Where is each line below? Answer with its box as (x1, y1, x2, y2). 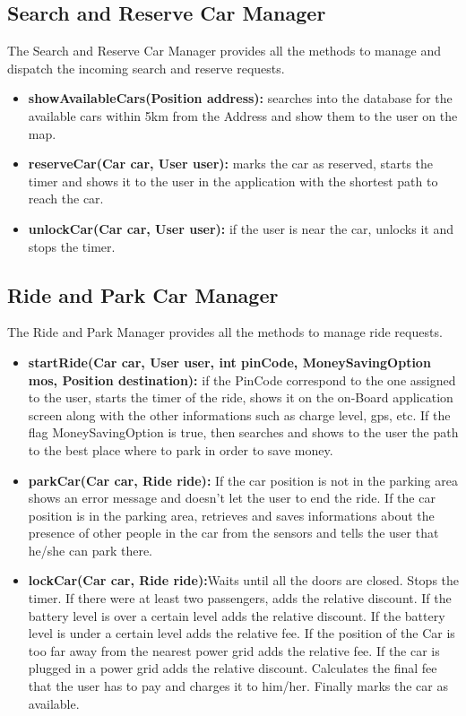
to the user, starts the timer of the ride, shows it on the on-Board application (28, 388, 453, 407)
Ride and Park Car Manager (7, 280, 279, 308)
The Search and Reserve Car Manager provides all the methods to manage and (7, 41, 441, 60)
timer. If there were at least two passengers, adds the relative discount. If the (28, 589, 452, 608)
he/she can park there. (28, 540, 153, 559)
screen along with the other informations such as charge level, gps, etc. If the (28, 405, 451, 424)
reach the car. (28, 189, 104, 208)
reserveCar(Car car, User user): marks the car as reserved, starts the (28, 154, 434, 173)
